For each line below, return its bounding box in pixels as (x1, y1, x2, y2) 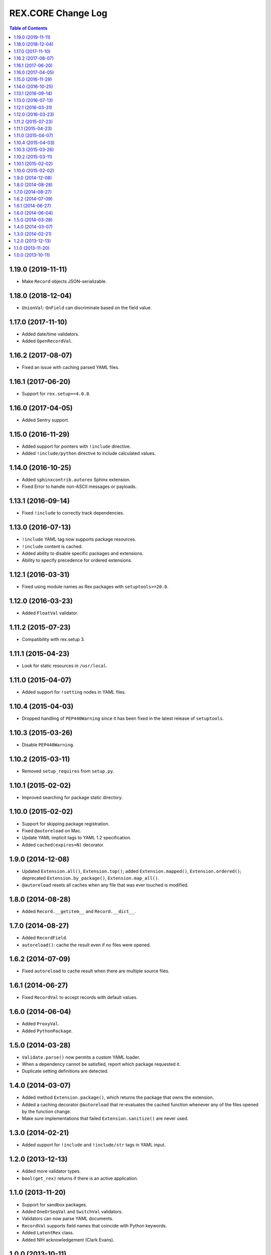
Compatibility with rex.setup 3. (22, 637, 85, 643)
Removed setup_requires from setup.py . (22, 768, 114, 774)
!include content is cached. (22, 543, 83, 549)
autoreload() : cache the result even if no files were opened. (22, 942, 151, 948)
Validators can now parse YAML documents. (22, 1215, 114, 1222)
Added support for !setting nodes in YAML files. (22, 689, 126, 695)
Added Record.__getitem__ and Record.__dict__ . (22, 909, 136, 915)
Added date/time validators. (22, 331, 80, 337)
